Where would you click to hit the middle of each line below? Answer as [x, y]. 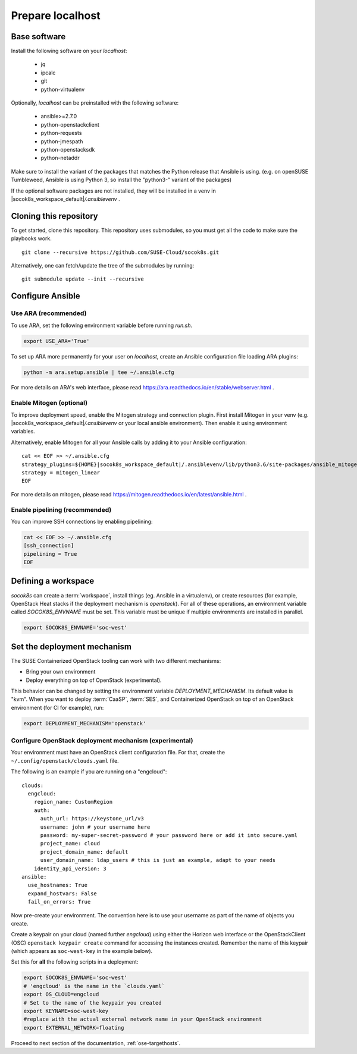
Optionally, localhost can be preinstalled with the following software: [95, 103]
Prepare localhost [56, 15]
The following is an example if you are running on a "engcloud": [89, 772]
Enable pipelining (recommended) [61, 509]
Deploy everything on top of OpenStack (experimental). [94, 680]
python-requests [61, 133]
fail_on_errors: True [59, 902]
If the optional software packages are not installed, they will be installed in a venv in [114, 191]
